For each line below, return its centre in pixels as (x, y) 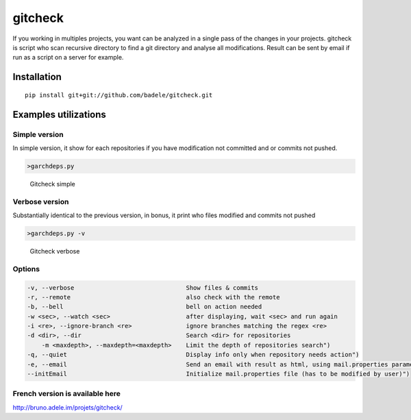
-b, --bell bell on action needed (145, 307)
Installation (37, 77)
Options (26, 269)
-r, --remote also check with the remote (153, 297)
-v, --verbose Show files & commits (143, 287)
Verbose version (41, 201)
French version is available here (67, 394)
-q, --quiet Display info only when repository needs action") (193, 355)
